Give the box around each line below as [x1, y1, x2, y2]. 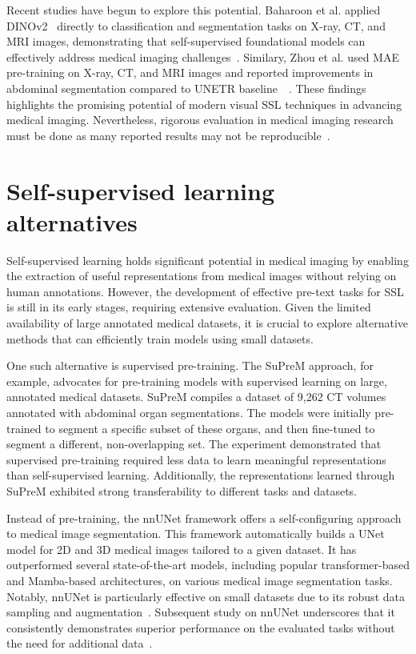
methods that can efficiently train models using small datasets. [6, 330, 314, 347]
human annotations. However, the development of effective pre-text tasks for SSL [6, 283, 404, 299]
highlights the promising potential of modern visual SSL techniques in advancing [6, 95, 402, 112]
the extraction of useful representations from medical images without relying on [6, 267, 397, 284]
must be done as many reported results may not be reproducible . [6, 126, 330, 143]
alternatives [6, 205, 138, 238]
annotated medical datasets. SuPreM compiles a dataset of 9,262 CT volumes [6, 388, 386, 405]
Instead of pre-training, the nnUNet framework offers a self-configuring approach [6, 509, 402, 526]
